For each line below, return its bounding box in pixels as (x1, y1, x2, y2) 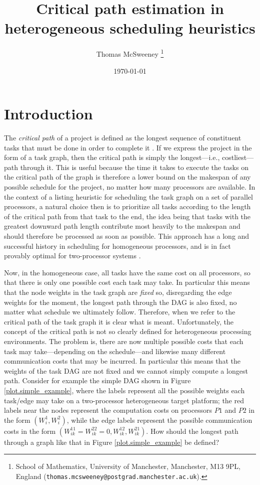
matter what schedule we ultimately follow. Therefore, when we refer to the (4, 306, 235, 317)
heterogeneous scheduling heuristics (4, 18, 255, 38)
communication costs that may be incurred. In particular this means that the (4, 356, 240, 366)
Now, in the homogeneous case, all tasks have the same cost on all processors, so (4, 267, 250, 277)
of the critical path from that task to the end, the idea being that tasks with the (4, 211, 251, 221)
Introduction (4, 103, 93, 124)
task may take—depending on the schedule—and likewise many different (4, 346, 226, 356)
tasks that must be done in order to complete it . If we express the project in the (4, 142, 252, 152)
